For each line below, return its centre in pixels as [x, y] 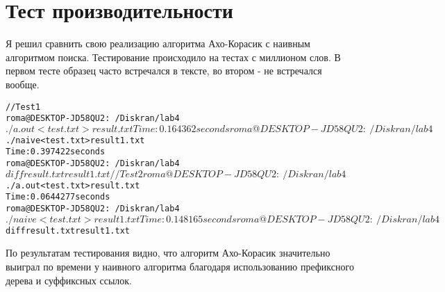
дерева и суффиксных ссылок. [69, 280]
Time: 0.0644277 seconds [58, 197]
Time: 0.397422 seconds [56, 152]
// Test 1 [23, 107]
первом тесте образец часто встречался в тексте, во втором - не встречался [164, 71]
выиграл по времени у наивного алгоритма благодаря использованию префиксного [180, 266]
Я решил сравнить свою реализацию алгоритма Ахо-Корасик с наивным [158, 43]
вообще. [23, 84]
